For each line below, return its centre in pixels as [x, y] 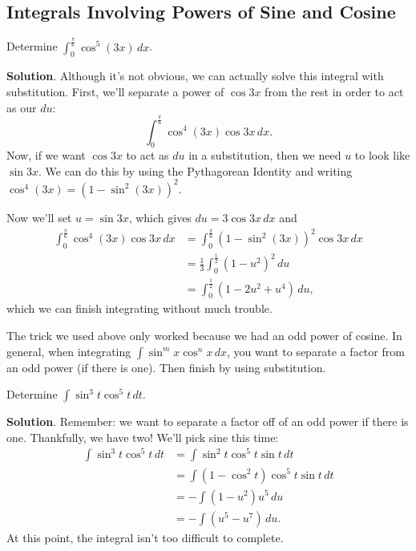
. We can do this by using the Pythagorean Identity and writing [195, 170]
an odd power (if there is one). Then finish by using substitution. [166, 367]
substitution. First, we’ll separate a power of [115, 91]
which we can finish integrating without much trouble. [139, 308]
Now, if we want [46, 155]
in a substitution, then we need [265, 155]
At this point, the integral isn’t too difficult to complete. [145, 537]
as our [22, 107]
